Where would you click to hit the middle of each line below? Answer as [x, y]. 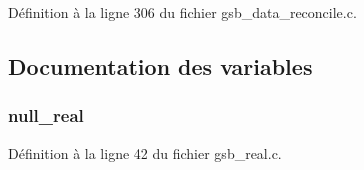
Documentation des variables [160, 65]
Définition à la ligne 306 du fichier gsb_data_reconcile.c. [182, 12]
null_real [46, 115]
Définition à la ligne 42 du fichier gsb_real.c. [145, 152]
